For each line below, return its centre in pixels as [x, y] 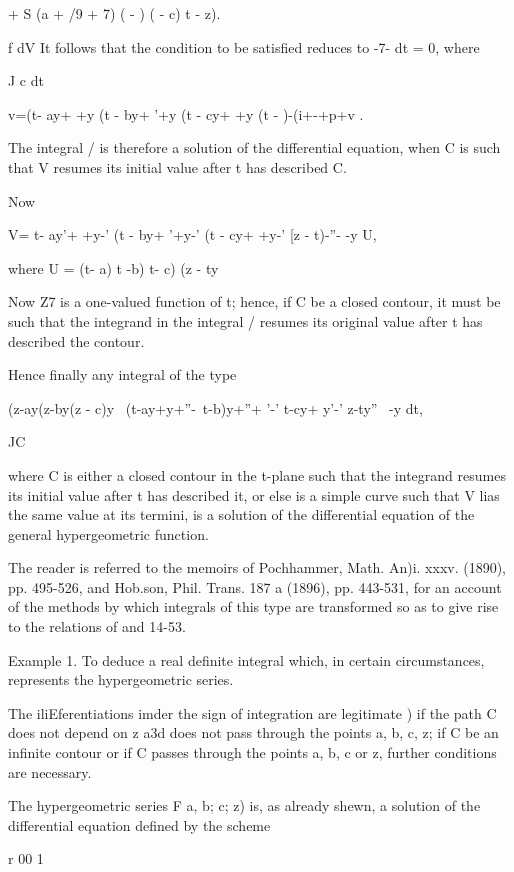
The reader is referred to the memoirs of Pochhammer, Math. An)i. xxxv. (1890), [257, 567]
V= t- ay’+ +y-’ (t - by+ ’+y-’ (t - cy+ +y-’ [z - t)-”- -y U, [192, 234]
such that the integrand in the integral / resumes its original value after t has [245, 320]
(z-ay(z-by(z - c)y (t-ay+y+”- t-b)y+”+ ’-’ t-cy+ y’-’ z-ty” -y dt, [215, 407]
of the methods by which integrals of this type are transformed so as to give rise [253, 606]
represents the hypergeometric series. [121, 679]
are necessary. [50, 771]
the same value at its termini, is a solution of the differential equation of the [241, 514]
